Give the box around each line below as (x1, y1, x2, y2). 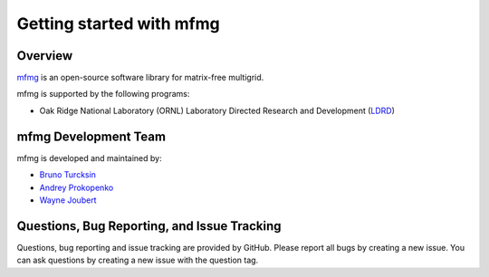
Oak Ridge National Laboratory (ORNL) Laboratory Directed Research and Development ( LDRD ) (39, 105, 396, 116)
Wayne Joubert (39, 195, 97, 205)
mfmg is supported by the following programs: (16, 89, 190, 100)
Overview (16, 48, 73, 63)
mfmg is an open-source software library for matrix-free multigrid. (16, 72, 264, 83)
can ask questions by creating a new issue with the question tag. (16, 254, 259, 266)
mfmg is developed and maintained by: (16, 152, 162, 163)
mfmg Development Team (16, 129, 167, 144)
